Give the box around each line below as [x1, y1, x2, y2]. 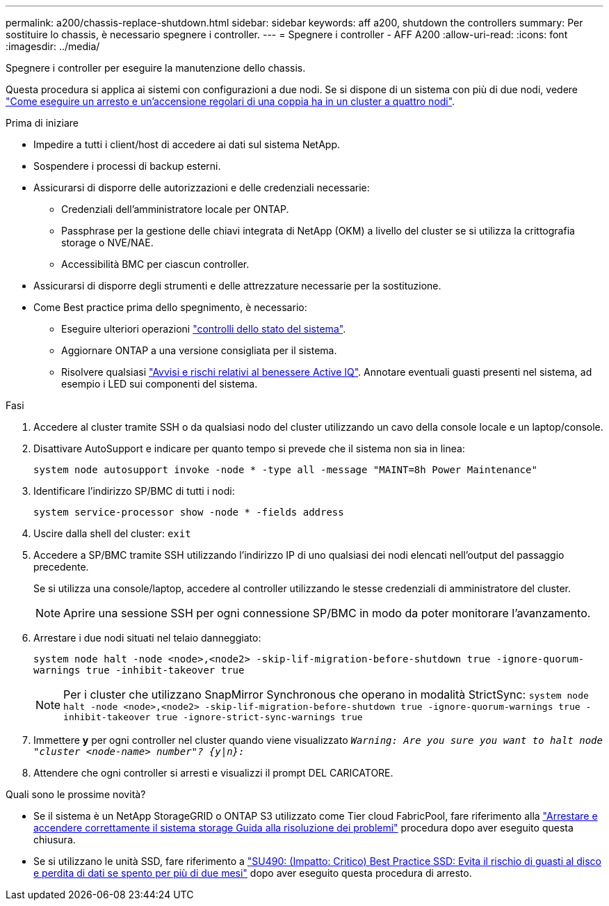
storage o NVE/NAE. [61, 237, 154, 248]
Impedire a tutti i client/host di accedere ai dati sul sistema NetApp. [33, 138, 341, 150]
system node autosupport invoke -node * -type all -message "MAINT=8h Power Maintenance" [33, 464, 537, 475]
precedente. [33, 561, 89, 573]
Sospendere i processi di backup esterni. [33, 160, 221, 172]
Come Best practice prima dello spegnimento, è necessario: [33, 301, 307, 313]
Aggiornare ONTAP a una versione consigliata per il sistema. [61, 344, 337, 356]
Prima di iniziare [6, 117, 79, 129]
